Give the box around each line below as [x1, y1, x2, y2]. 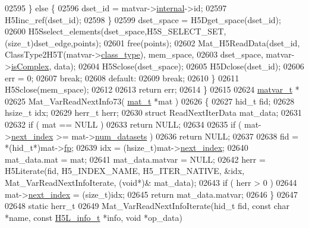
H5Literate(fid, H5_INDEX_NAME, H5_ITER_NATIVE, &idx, [5, 164, 245, 177]
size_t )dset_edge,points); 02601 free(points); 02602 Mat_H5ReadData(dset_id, [8, 36, 300, 49]
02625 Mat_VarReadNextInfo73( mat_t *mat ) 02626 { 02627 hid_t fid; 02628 [5, 94, 295, 107]
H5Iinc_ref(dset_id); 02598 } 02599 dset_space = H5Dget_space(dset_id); [5, 13, 281, 26]
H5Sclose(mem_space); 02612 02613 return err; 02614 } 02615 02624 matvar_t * [5, 83, 299, 96]
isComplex [11, 59, 49, 72]
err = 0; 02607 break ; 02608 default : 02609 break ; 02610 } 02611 [5, 71, 239, 84]
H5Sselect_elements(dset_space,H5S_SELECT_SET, [28, 25, 226, 37]
